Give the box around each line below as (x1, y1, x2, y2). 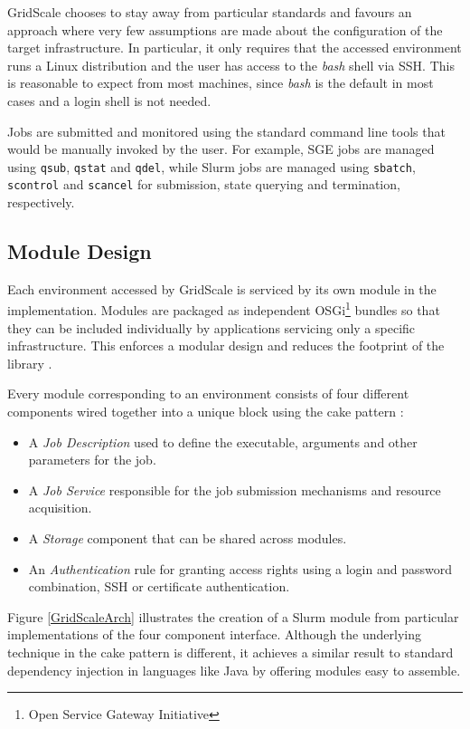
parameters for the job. (28, 450, 156, 469)
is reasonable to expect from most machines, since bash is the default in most (7, 73, 434, 92)
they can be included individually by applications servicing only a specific (7, 318, 416, 337)
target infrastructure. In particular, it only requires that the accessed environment (7, 38, 462, 57)
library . (7, 353, 52, 372)
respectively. (7, 193, 75, 212)
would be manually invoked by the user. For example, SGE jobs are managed (7, 139, 435, 158)
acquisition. (28, 498, 92, 517)
